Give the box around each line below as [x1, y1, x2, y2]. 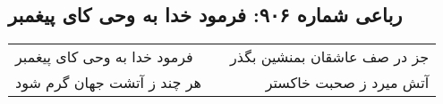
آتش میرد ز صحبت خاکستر [265, 72, 430, 93]
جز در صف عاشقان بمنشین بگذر [230, 46, 430, 68]
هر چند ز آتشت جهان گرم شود [15, 72, 201, 93]
